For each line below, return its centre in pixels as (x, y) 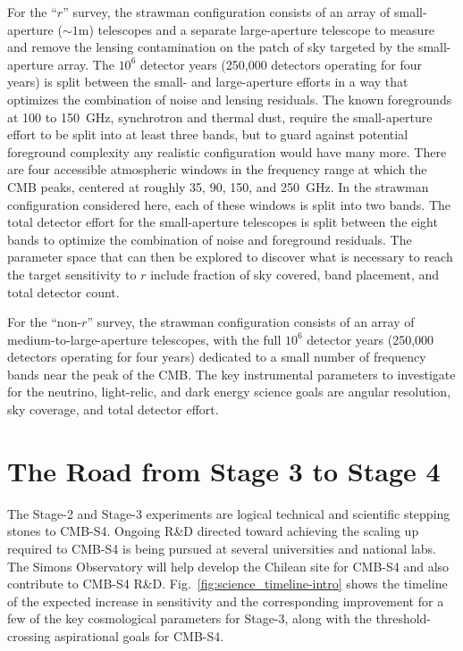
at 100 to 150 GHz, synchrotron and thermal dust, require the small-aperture (220, 117)
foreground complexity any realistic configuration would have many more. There (227, 151)
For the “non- (45, 322)
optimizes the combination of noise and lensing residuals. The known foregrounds (230, 99)
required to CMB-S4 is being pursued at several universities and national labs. (222, 548)
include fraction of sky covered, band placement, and (295, 274)
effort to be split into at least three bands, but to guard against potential (208, 134)
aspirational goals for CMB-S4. (139, 635)
